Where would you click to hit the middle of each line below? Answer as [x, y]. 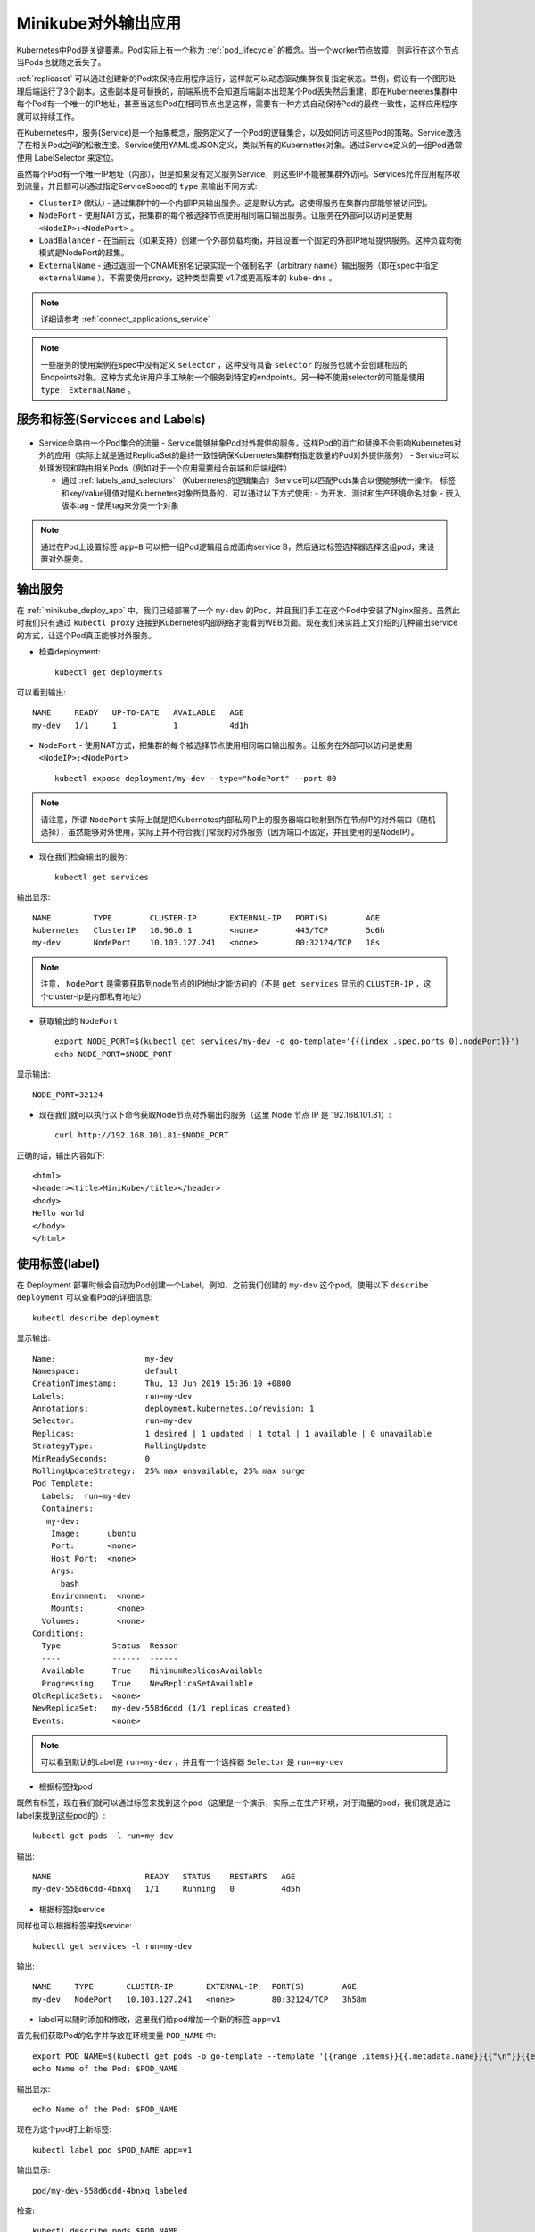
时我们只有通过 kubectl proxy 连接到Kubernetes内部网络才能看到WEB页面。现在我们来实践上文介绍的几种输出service [237, 623]
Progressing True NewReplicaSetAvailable [148, 1683]
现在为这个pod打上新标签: [64, 2129]
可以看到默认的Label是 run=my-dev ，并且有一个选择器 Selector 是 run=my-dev [192, 1761]
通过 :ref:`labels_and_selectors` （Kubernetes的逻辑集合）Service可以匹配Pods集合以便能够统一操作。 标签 [259, 480]
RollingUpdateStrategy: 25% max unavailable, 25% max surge [169, 1471]
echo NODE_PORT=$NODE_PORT [114, 1054]
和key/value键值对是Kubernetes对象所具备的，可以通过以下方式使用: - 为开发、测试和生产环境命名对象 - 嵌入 [261, 493]
